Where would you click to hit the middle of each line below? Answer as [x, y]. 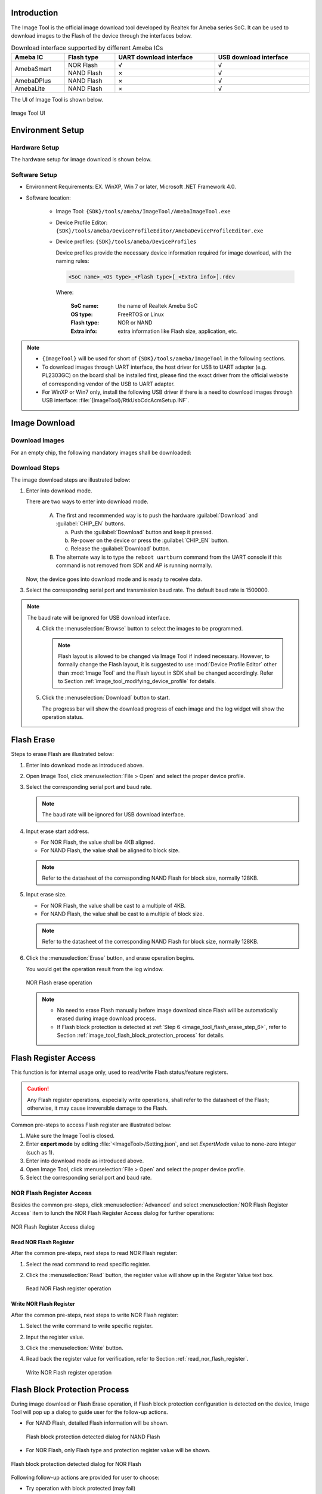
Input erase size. [46, 895]
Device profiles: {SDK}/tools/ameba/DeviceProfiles [126, 241]
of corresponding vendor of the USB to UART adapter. [109, 384]
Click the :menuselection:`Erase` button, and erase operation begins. [110, 958]
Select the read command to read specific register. [88, 1264]
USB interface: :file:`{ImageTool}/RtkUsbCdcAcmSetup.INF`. [116, 400]
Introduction [35, 13]
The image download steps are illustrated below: [71, 480]
